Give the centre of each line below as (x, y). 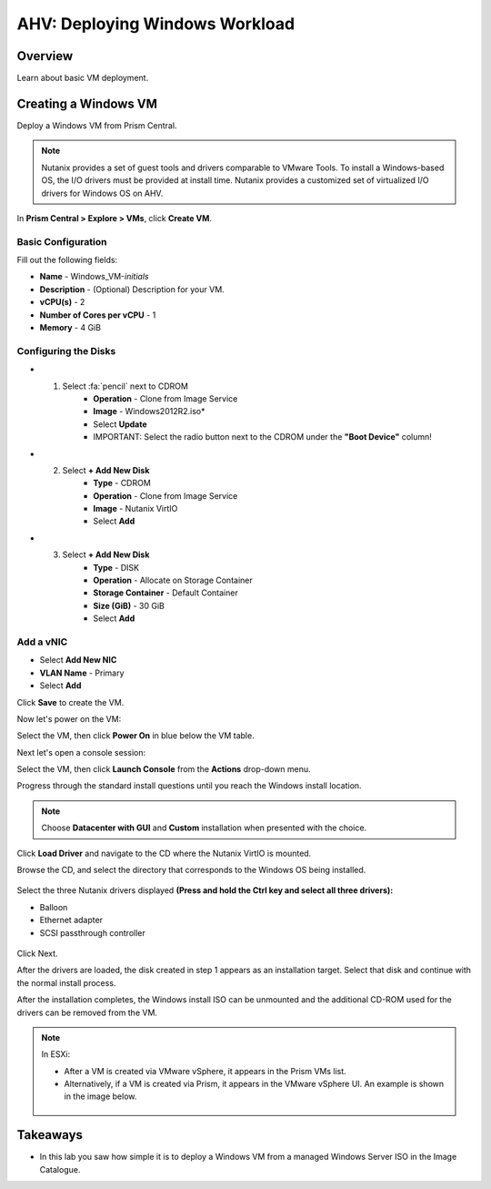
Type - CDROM (122, 483)
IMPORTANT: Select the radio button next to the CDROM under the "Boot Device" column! (262, 437)
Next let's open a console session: (81, 752)
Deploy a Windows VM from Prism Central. (97, 125)
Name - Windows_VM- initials (94, 277)
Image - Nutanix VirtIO (135, 509)
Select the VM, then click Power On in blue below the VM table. (135, 736)
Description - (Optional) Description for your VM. (132, 289)
